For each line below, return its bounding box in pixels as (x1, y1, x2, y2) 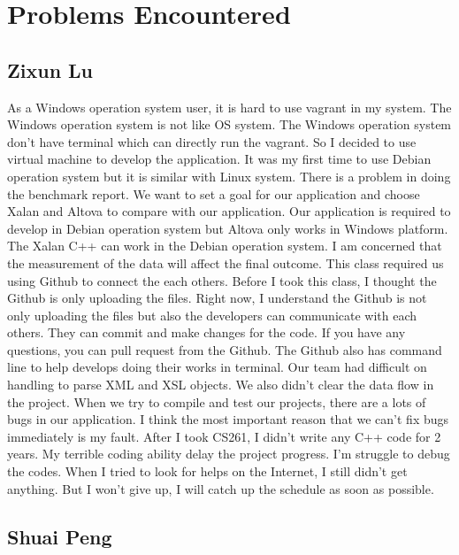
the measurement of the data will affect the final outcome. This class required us (7, 253, 444, 272)
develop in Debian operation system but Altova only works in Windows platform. (7, 219, 448, 237)
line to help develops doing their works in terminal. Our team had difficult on (7, 358, 427, 376)
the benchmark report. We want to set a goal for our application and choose (7, 184, 420, 203)
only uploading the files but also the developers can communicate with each (7, 305, 417, 324)
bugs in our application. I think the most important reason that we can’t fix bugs (7, 410, 449, 428)
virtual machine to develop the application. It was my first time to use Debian (7, 150, 432, 168)
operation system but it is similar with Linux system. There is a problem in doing (7, 166, 451, 185)
